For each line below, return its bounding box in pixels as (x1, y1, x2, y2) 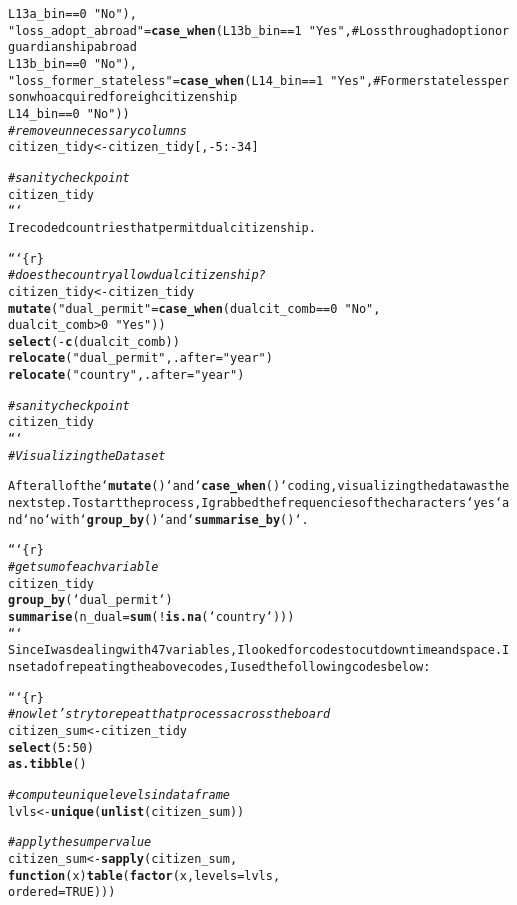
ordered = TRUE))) (8, 885, 116, 900)
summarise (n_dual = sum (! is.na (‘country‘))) (8, 610, 295, 624)
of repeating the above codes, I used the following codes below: (50, 659, 431, 674)
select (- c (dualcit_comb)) (8, 334, 180, 349)
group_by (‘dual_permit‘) (8, 593, 173, 608)
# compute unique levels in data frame (8, 787, 230, 802)
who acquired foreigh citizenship (29, 90, 238, 105)
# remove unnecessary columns (8, 123, 187, 138)
